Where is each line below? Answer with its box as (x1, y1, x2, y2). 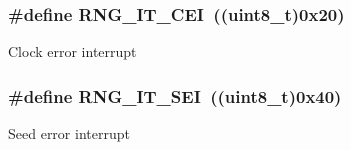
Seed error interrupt (8, 123, 130, 144)
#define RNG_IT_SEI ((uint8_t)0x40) (8, 83, 342, 108)
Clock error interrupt (8, 41, 137, 62)
